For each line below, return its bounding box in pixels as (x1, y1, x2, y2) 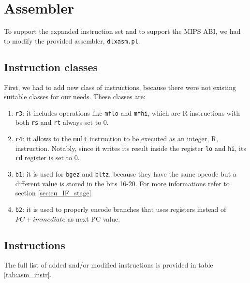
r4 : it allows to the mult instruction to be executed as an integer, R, (15, 134, 218, 144)
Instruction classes (4, 59, 98, 74)
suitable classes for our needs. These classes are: (4, 91, 146, 102)
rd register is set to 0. (15, 152, 80, 163)
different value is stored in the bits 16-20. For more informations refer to (15, 178, 230, 188)
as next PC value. (67, 213, 120, 223)
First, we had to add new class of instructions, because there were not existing (4, 82, 236, 92)
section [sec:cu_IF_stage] (15, 188, 91, 198)
